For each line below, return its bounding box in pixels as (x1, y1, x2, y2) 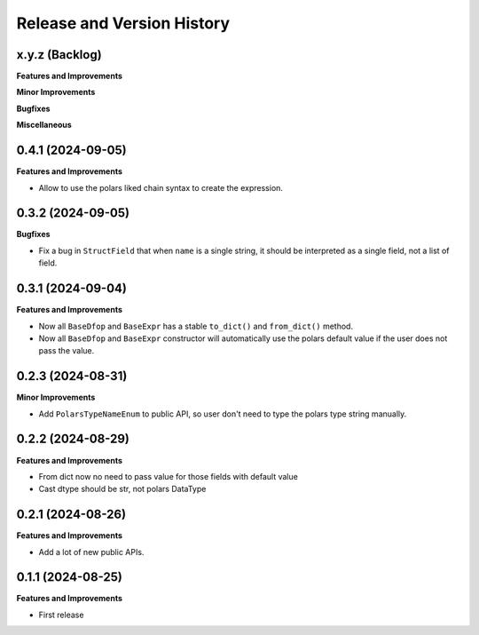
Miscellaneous (16, 120, 73, 131)
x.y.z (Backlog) (16, 47, 102, 62)
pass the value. (38, 345, 95, 356)
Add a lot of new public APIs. (38, 546, 145, 557)
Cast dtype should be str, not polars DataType (38, 484, 207, 495)
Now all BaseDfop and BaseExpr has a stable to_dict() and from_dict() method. (38, 321, 354, 331)
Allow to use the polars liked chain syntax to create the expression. (38, 182, 284, 193)
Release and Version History (16, 13, 231, 33)
